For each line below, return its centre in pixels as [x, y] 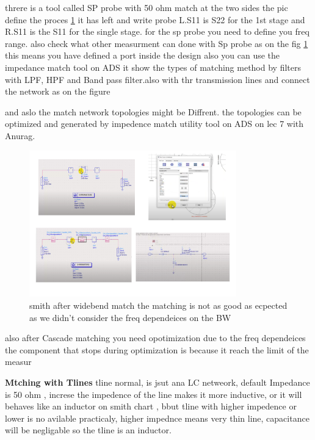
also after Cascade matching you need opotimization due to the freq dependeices [155, 338]
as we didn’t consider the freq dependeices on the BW [130, 317]
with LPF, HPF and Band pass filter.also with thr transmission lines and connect [157, 79]
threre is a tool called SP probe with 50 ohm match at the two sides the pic [147, 7]
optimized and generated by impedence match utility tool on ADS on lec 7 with [154, 124]
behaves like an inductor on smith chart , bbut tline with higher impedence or [151, 406]
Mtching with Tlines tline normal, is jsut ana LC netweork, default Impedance [157, 382]
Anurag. [20, 135]
